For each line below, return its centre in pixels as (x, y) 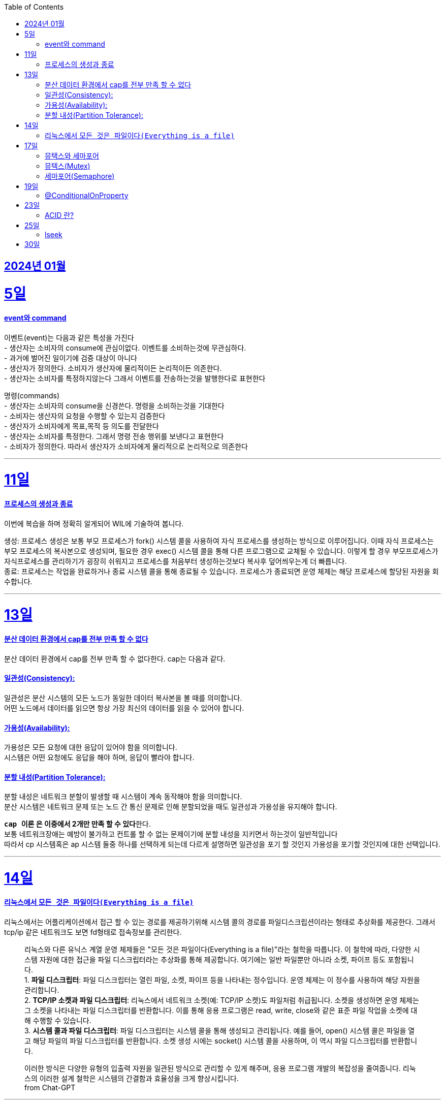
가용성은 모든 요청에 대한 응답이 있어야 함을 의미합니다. (91, 747)
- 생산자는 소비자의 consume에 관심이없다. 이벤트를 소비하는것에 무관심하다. (125, 348)
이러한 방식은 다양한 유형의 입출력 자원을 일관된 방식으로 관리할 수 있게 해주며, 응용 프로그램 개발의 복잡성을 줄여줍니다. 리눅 (220, 1068)
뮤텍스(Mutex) (68, 166)
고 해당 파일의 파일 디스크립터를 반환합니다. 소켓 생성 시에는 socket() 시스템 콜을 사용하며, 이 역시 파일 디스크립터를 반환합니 (221, 1040)
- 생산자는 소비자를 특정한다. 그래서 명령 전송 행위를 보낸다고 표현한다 (114, 436)
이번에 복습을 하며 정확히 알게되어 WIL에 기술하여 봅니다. (94, 523)
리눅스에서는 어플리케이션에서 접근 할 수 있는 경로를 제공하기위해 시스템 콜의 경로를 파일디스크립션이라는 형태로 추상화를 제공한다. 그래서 (220, 922)
